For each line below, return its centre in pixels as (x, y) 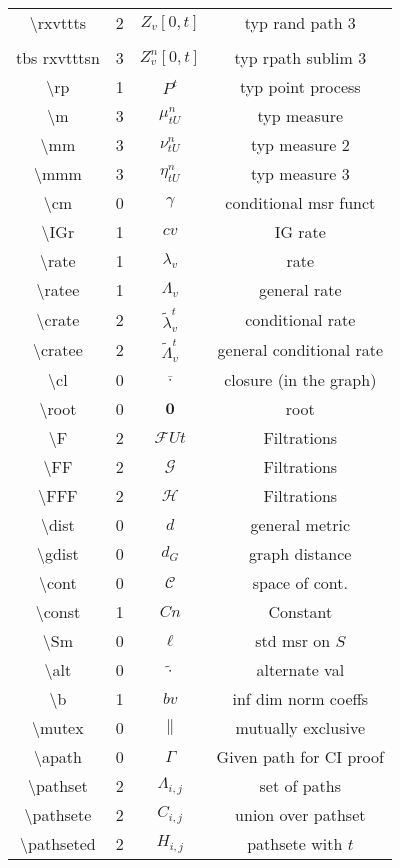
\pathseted (58, 844)
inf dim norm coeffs (300, 699)
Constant (300, 612)
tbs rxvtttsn (58, 57)
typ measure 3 (300, 173)
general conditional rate (300, 350)
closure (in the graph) (300, 380)
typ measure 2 (300, 144)
